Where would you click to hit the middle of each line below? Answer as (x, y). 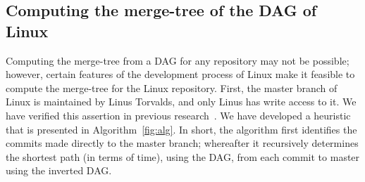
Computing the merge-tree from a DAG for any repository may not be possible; (178, 60)
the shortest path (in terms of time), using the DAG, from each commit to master (183, 156)
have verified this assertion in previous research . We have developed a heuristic (178, 115)
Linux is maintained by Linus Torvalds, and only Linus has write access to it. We (181, 102)
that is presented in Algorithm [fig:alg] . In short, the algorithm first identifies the (181, 129)
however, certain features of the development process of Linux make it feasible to (180, 74)
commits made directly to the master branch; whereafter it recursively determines (182, 143)
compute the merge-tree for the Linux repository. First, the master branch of (172, 87)
